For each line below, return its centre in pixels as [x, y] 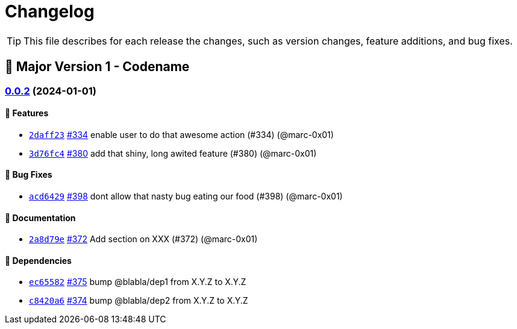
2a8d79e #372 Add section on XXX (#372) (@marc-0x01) [143, 239]
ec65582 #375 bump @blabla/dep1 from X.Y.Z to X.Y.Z [138, 282]
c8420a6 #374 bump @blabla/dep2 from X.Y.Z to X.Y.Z [139, 301]
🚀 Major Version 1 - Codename [97, 67]
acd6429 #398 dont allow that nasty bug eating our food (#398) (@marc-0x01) [186, 196]
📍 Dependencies [38, 260]
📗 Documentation [40, 218]
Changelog [50, 11]
